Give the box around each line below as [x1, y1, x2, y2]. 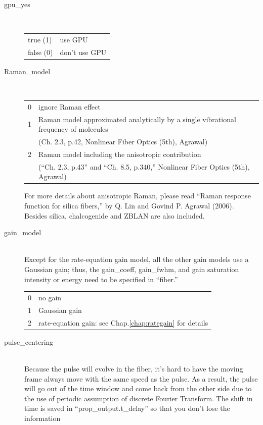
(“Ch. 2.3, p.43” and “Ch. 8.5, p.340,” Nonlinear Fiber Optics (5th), [38, 161, 250, 172]
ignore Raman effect [38, 101, 101, 112]
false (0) [28, 46, 53, 57]
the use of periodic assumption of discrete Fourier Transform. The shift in [24, 393, 253, 403]
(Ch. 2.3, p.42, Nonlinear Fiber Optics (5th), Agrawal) [38, 136, 208, 147]
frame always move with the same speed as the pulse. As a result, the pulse [24, 373, 258, 384]
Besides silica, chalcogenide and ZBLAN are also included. [24, 210, 205, 221]
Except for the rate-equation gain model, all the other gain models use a [24, 254, 249, 264]
